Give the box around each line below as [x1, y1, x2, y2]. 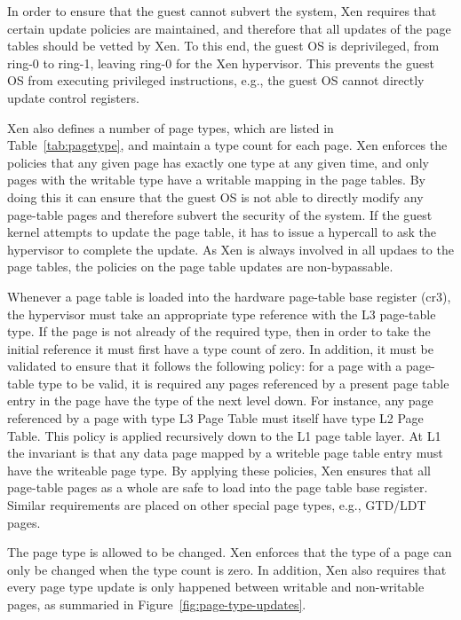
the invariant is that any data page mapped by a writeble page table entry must [7, 443, 443, 462]
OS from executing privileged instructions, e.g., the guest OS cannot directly [7, 71, 425, 90]
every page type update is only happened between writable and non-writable [7, 577, 425, 596]
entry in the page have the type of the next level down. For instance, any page [7, 391, 433, 410]
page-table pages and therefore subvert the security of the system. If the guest [7, 205, 433, 224]
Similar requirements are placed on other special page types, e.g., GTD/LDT [7, 496, 426, 514]
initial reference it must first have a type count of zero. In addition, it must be [7, 339, 433, 357]
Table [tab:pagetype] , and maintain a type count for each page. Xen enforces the [7, 136, 448, 154]
